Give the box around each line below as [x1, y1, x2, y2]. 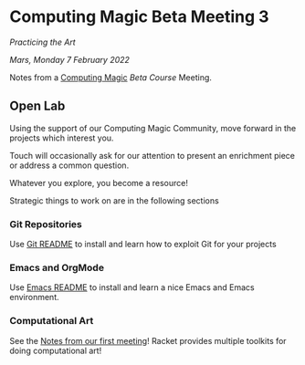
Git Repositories [9, 217, 82, 230]
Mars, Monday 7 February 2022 [9, 54, 131, 65]
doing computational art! [9, 345, 102, 356]
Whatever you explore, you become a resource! [9, 177, 189, 188]
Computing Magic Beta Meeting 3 [9, 6, 269, 27]
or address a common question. [9, 160, 130, 171]
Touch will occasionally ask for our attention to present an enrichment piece [9, 150, 295, 161]
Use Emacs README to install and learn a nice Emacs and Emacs [9, 282, 255, 293]
